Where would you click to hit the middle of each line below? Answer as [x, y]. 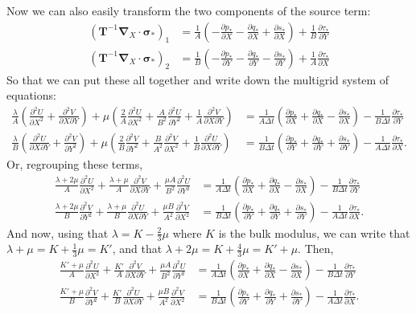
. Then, [316, 249]
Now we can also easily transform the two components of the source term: [189, 10]
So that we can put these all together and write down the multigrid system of [198, 79]
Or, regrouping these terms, [75, 163]
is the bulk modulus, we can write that [314, 232]
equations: [31, 95]
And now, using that [58, 232]
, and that [137, 249]
